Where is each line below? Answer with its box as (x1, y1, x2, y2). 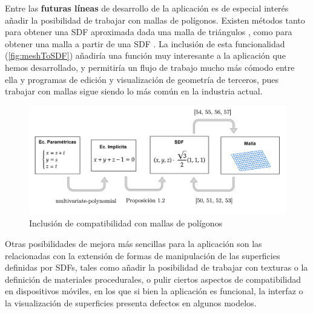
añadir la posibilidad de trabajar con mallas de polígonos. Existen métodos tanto (5, 13, 305, 26)
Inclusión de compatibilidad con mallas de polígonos (29, 217, 223, 229)
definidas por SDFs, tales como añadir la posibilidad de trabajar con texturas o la (5, 261, 308, 274)
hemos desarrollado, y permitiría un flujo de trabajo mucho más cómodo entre (5, 61, 295, 73)
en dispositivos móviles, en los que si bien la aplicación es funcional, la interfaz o (5, 285, 303, 297)
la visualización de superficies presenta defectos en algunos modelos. (5, 297, 257, 309)
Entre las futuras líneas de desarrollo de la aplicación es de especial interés (5, 2, 289, 14)
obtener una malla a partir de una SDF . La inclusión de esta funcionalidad (5, 37, 285, 50)
